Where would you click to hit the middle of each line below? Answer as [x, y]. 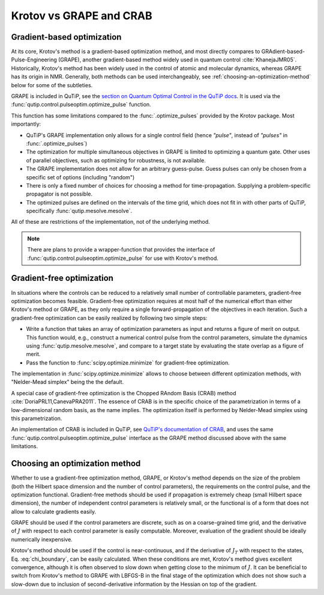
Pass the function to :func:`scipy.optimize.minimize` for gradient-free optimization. [128, 362]
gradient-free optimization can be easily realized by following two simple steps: [109, 318]
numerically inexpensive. [42, 539]
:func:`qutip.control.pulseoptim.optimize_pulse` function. [81, 105]
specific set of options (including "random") [80, 177]
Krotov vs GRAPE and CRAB [82, 16]
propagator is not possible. [59, 194]
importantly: [26, 124]
